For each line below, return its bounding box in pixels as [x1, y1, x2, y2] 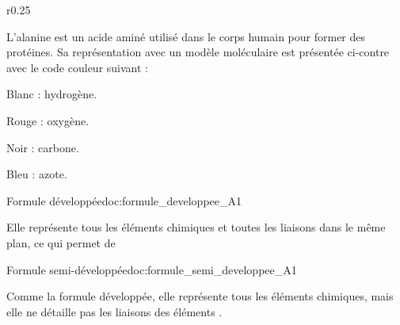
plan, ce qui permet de [6, 234, 116, 250]
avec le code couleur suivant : [6, 59, 148, 75]
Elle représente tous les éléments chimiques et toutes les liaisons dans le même [6, 219, 386, 235]
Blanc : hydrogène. [6, 86, 97, 102]
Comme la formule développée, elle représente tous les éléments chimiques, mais [6, 288, 394, 304]
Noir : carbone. [6, 139, 79, 155]
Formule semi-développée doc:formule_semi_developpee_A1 [6, 261, 297, 277]
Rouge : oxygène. [6, 112, 90, 128]
